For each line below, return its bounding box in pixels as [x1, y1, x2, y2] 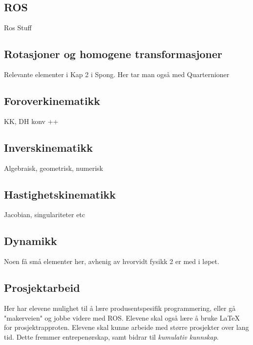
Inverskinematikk [4, 140, 93, 155]
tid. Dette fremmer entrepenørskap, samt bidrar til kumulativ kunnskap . [4, 331, 219, 342]
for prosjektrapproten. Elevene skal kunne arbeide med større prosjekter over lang [4, 322, 249, 332]
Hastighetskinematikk [4, 186, 116, 202]
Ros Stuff [4, 22, 32, 33]
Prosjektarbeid [4, 280, 80, 295]
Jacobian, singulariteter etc [4, 209, 85, 220]
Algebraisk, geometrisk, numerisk [4, 162, 103, 173]
